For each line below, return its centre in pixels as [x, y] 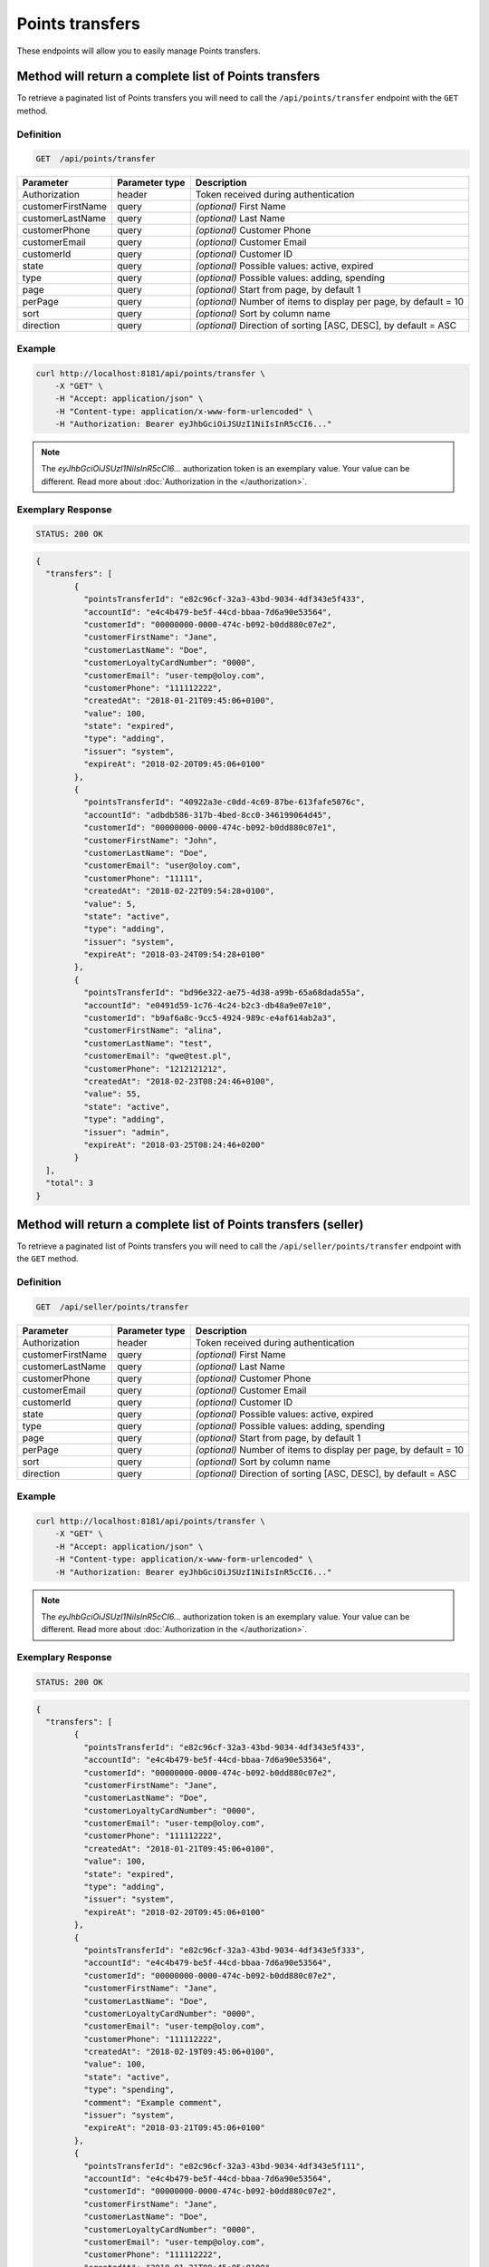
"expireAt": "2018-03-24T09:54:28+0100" [174, 955]
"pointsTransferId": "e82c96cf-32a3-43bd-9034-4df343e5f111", [224, 2166]
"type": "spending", [129, 2090]
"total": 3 [70, 1183]
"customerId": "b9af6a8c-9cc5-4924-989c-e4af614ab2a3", [210, 1018]
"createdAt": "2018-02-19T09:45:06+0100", [179, 2052]
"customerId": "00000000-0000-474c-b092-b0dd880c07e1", [210, 828]
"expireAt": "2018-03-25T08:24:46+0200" [174, 1144]
